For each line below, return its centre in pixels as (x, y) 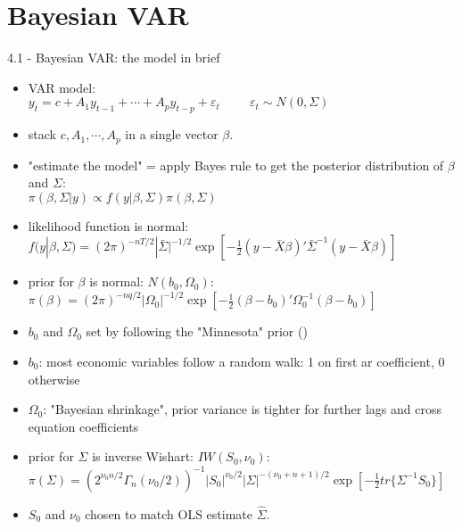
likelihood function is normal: (108, 225)
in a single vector (172, 134)
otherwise (54, 379)
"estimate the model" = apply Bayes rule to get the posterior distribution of (236, 165)
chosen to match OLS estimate (169, 513)
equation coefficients (83, 426)
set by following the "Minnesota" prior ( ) (197, 331)
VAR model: (62, 87)
